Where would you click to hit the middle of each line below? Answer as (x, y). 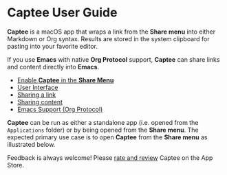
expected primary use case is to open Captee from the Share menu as (107, 137)
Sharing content (40, 102)
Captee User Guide (62, 13)
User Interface (37, 87)
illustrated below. (31, 144)
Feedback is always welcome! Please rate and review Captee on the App (110, 157)
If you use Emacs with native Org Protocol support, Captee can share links (113, 59)
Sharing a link (36, 95)
